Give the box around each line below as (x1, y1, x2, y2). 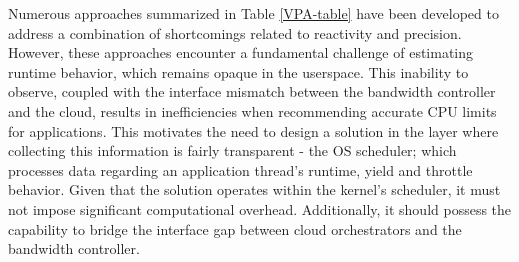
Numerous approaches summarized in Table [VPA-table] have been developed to (8, 3, 499, 23)
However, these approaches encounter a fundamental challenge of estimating (8, 42, 474, 63)
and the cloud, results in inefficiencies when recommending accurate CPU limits (8, 100, 497, 121)
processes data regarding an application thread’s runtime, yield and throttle (8, 159, 473, 180)
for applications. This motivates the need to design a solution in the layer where (8, 120, 499, 141)
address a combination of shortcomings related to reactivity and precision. (8, 22, 462, 43)
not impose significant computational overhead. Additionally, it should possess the (8, 198, 512, 219)
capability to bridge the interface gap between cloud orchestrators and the (8, 218, 462, 239)
